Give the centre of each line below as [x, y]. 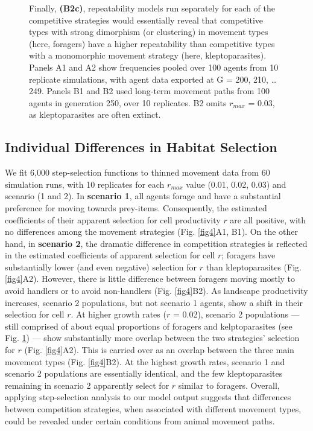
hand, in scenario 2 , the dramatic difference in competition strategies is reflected [156, 243]
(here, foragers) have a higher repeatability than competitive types [152, 43]
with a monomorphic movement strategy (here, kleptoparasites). [148, 55]
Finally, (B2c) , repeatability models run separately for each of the [152, 8]
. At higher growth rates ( [119, 314]
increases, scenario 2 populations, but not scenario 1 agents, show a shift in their [154, 302]
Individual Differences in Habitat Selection [141, 147]
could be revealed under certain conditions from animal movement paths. [140, 420]
